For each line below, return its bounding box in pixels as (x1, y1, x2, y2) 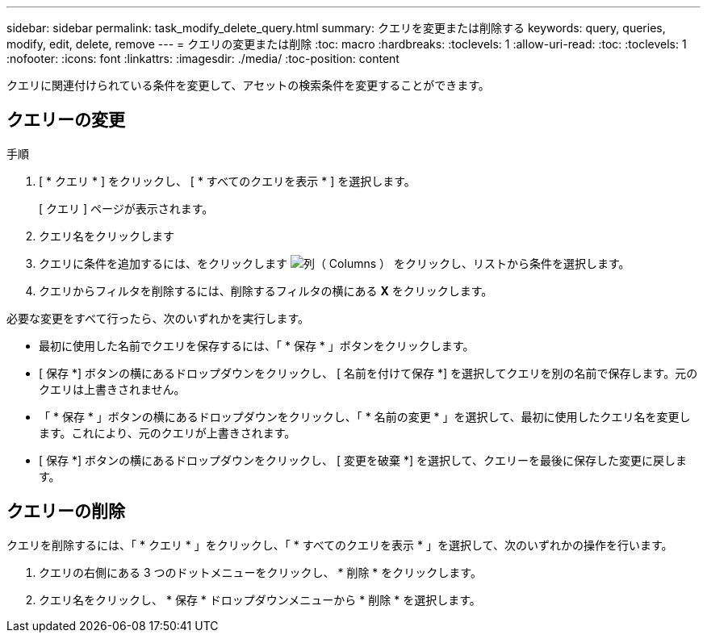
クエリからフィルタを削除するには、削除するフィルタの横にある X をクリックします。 (39, 283, 493, 298)
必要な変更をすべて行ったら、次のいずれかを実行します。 (6, 311, 310, 325)
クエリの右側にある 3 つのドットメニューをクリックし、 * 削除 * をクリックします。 (39, 565, 482, 579)
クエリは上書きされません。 (39, 382, 186, 396)
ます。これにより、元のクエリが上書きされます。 (39, 425, 296, 440)
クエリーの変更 (6, 110, 125, 131)
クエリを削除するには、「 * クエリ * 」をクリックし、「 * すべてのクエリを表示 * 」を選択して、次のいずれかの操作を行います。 (6, 537, 673, 552)
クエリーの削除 (6, 501, 125, 522)
